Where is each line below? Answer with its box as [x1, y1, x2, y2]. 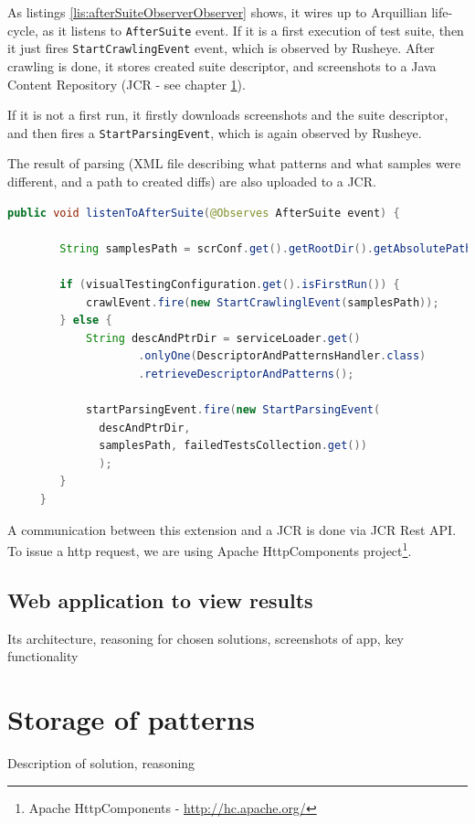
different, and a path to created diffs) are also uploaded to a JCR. [7, 171, 376, 190]
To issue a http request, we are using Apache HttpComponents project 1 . [7, 539, 412, 560]
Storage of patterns [7, 701, 255, 738]
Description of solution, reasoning [7, 753, 195, 772]
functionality [7, 647, 79, 666]
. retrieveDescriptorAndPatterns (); [138, 367, 354, 380]
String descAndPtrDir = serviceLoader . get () [85, 331, 361, 345]
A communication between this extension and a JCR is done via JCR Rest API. [7, 519, 457, 539]
